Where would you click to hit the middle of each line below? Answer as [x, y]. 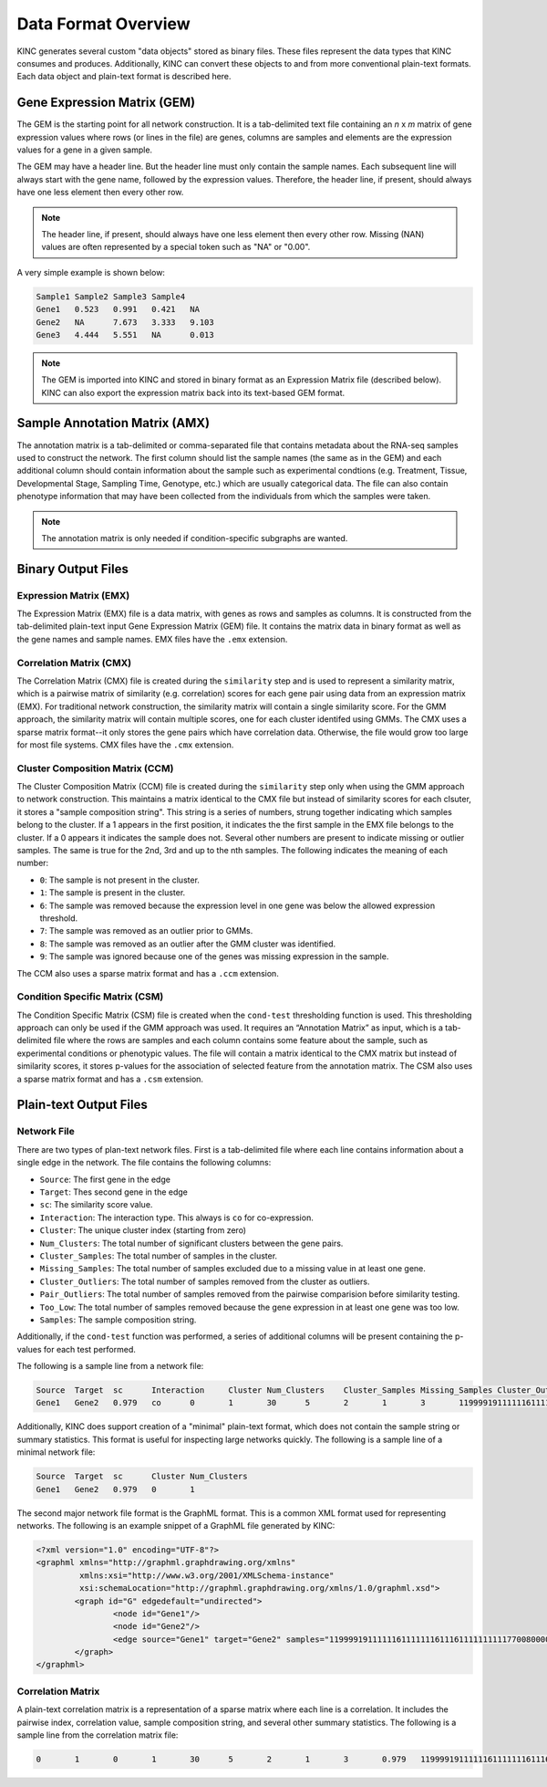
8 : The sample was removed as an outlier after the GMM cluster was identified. [188, 944]
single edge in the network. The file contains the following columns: [144, 1163]
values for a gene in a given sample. [85, 150]
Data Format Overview [103, 24]
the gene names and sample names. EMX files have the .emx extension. [152, 639]
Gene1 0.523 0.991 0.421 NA [118, 309]
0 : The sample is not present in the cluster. [120, 880]
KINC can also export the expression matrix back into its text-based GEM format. [193, 392]
